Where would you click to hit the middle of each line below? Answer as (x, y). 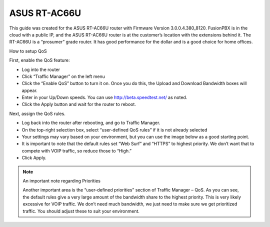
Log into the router (41, 69)
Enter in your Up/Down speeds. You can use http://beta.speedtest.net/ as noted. (104, 97)
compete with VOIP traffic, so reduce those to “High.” (77, 150)
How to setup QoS (28, 51)
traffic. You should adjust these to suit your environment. (81, 211)
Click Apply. (34, 158)
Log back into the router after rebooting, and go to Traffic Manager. (91, 123)
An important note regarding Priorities (62, 180)
